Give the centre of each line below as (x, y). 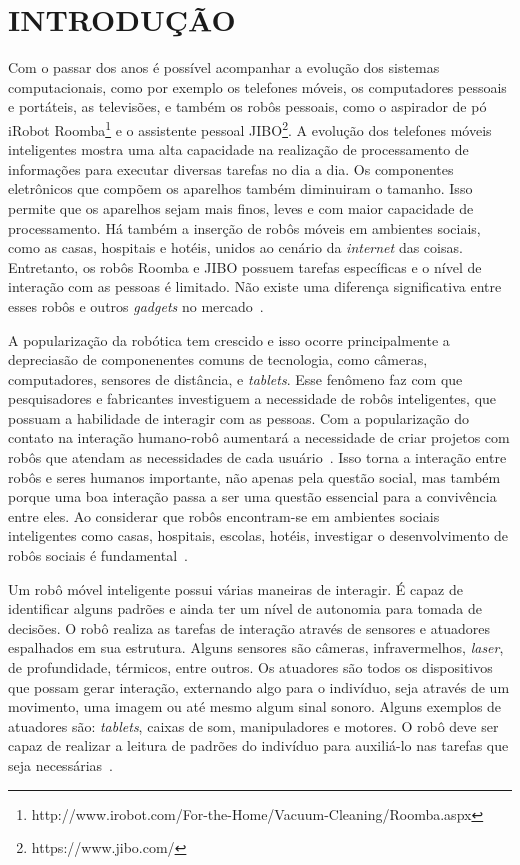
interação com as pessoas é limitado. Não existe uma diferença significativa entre (255, 286)
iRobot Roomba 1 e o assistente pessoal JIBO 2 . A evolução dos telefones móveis (250, 128)
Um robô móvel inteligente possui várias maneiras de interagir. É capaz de (235, 588)
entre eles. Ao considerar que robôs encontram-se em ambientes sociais (224, 515)
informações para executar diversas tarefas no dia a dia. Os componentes (231, 168)
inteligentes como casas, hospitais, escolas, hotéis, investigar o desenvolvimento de (258, 535)
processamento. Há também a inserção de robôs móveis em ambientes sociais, (244, 227)
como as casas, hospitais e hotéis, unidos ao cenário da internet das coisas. (235, 247)
